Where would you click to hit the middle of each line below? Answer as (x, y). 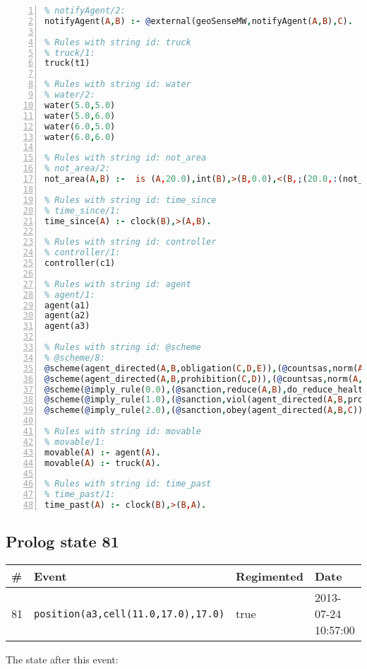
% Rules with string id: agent (118, 284)
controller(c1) (80, 263)
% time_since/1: (83, 210)
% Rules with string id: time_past (128, 484)
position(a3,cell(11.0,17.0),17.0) (130, 613)
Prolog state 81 (62, 541)
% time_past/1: (80, 495)
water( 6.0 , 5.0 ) (80, 126)
